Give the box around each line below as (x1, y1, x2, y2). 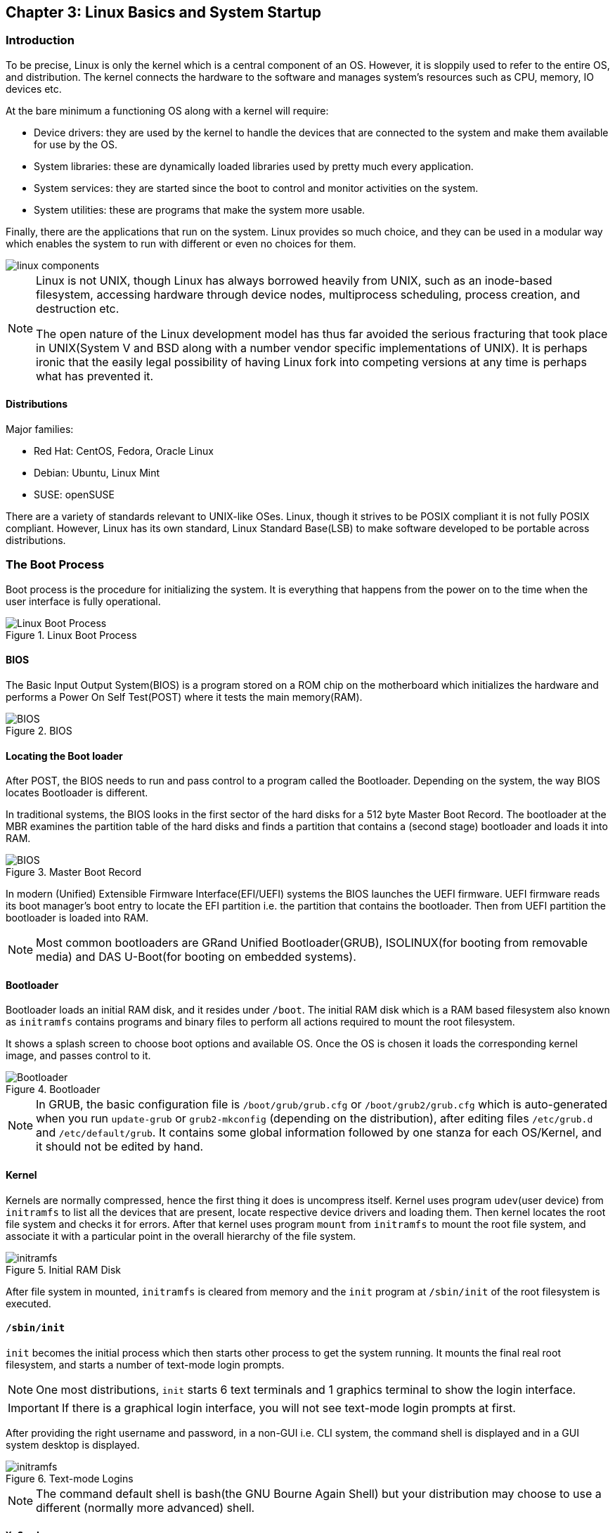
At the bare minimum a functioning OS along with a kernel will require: (6, 104, 329, 117)
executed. (6, 1297, 51, 1309)
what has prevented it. (36, 368, 154, 383)
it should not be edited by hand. (36, 1139, 204, 1154)
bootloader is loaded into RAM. (6, 912, 149, 924)
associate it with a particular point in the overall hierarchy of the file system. (6, 1229, 356, 1242)
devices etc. (6, 82, 62, 95)
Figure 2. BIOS (6, 724, 72, 737)
